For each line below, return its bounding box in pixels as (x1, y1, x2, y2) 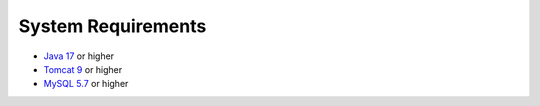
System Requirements (18, 15, 207, 37)
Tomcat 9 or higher (43, 63, 123, 75)
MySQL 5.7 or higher (43, 78, 129, 90)
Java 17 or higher (43, 50, 115, 62)
